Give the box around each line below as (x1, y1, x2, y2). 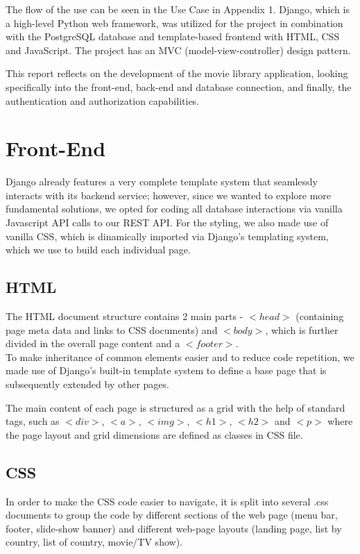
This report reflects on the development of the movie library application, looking (6, 66, 348, 81)
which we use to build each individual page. (6, 242, 191, 257)
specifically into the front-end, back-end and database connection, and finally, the (6, 79, 352, 94)
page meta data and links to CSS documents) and (6, 322, 218, 337)
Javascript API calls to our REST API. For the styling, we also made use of (6, 215, 329, 230)
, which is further (265, 322, 338, 337)
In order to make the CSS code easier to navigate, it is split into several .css (6, 494, 329, 508)
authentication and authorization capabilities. (6, 93, 200, 108)
